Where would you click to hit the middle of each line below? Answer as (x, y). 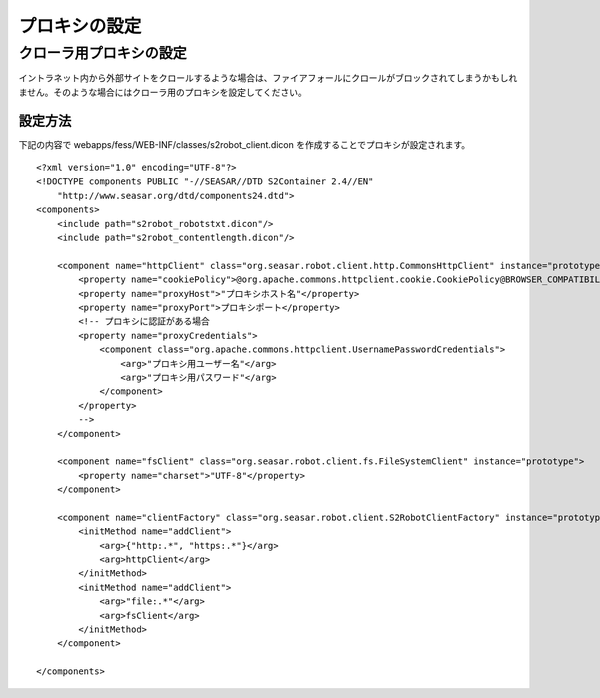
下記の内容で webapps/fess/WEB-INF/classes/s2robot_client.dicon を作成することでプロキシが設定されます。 (244, 144)
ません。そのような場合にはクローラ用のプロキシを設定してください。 (162, 92)
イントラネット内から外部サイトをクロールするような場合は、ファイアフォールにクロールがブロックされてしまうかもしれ (268, 78)
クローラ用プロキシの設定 (102, 53)
